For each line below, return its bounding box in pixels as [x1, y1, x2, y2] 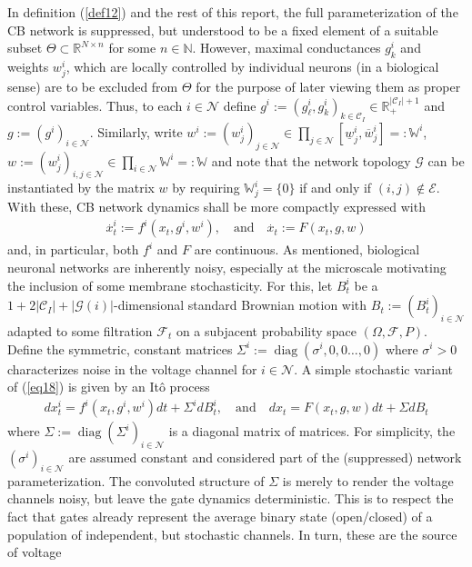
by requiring [172, 178, 240, 197]
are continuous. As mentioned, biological [194, 240, 420, 259]
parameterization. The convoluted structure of [7, 471, 265, 490]
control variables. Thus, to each [7, 95, 183, 114]
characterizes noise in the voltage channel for [7, 359, 257, 378]
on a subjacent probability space [176, 321, 357, 340]
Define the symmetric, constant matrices [7, 339, 233, 358]
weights [7, 56, 49, 75]
